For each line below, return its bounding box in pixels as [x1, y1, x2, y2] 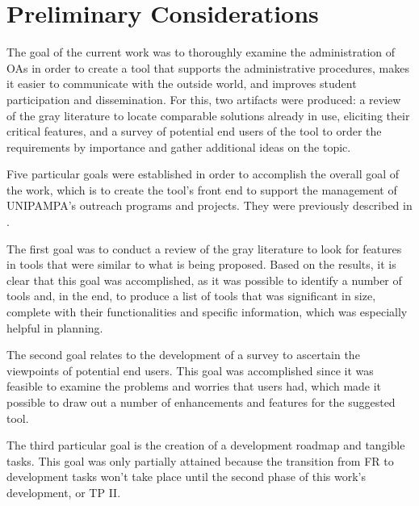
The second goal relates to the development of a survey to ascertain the [6, 346, 360, 363]
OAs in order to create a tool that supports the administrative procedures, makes [6, 59, 409, 76]
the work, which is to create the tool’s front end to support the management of [6, 181, 397, 198]
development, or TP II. [6, 483, 121, 500]
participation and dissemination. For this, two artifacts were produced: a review [6, 90, 401, 107]
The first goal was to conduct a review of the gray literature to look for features [6, 240, 402, 257]
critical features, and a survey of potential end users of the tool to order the [6, 123, 382, 140]
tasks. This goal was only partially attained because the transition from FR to [6, 452, 394, 469]
